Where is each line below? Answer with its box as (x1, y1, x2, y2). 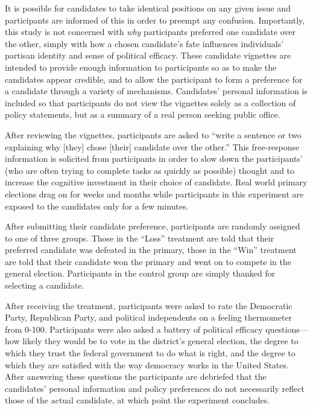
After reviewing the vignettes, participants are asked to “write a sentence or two (5, 128, 302, 141)
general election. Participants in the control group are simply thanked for (5, 267, 276, 280)
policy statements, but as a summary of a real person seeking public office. (5, 108, 280, 121)
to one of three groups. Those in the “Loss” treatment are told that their (5, 231, 274, 244)
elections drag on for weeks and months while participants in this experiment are (5, 187, 304, 200)
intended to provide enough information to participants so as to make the (5, 60, 277, 73)
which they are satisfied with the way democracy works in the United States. (5, 358, 289, 371)
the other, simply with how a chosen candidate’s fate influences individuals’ (5, 37, 284, 50)
